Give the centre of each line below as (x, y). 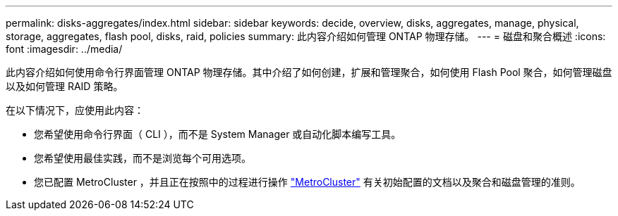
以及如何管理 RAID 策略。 (65, 86)
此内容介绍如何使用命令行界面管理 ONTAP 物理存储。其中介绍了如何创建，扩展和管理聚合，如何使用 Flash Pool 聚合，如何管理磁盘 (309, 72)
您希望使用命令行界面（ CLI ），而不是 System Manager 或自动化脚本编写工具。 (218, 134)
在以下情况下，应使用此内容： (75, 110)
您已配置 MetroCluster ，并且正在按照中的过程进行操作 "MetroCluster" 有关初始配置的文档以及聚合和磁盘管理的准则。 (307, 182)
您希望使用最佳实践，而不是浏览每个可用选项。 (143, 158)
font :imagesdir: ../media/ (64, 49)
